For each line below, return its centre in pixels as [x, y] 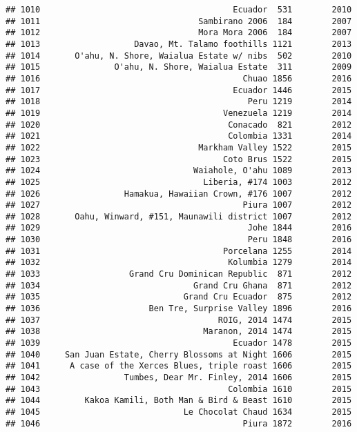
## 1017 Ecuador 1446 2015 [179, 90]
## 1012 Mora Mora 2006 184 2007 [179, 33]
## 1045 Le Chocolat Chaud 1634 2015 [179, 412]
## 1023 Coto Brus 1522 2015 [179, 159]
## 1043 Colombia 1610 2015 [179, 389]
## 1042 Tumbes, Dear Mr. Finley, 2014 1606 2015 [179, 377]
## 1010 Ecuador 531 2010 [179, 10]
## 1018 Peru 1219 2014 [179, 102]
